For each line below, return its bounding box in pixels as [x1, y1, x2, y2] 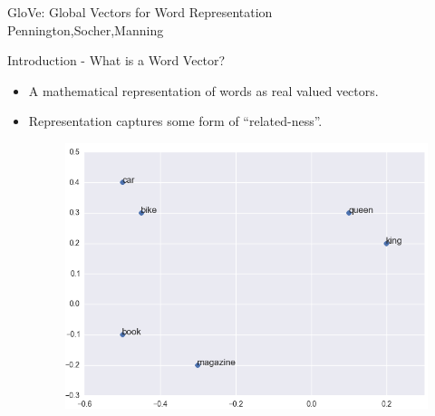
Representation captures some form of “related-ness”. [28, 111, 323, 131]
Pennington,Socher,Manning [7, 20, 164, 39]
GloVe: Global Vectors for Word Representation [7, 3, 273, 21]
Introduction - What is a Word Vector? [7, 51, 226, 70]
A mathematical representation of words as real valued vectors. [28, 81, 379, 100]
